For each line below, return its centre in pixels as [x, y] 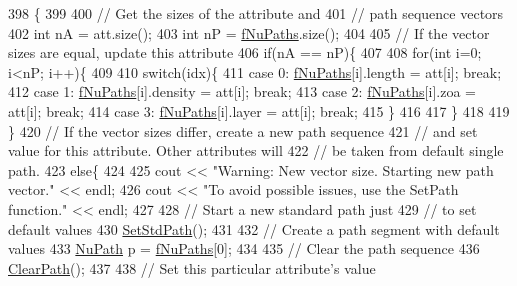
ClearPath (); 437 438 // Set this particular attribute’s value [192, 267]
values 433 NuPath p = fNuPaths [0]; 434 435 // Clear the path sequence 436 [244, 248]
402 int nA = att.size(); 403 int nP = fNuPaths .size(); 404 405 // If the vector [249, 32]
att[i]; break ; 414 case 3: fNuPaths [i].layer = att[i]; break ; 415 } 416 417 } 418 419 [259, 110]
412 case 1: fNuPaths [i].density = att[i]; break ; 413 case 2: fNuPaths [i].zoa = [242, 91]
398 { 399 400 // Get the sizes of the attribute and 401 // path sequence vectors [256, 13]
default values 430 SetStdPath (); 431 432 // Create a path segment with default [254, 228]
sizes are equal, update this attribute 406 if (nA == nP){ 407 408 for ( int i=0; [245, 52]
